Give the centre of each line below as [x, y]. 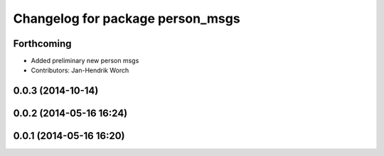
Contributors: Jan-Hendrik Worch [80, 70]
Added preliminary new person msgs [85, 61]
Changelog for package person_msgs [127, 18]
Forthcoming [42, 44]
